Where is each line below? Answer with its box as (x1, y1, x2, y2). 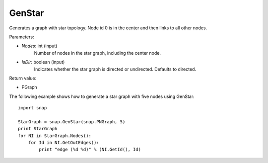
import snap (18, 105, 47, 111)
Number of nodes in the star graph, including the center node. (34, 50, 161, 56)
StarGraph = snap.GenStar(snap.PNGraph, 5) (18, 119, 126, 124)
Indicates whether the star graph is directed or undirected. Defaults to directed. (34, 66, 196, 72)
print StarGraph (18, 126, 58, 132)
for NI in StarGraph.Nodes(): (18, 133, 92, 139)
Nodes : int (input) (21, 43, 58, 49)
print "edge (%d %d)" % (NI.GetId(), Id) (39, 147, 141, 153)
